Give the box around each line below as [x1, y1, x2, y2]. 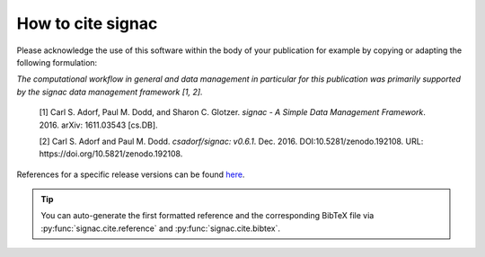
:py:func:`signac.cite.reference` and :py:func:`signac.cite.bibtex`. [40, 223, 281, 234]
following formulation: [16, 57, 98, 67]
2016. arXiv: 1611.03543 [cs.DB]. [39, 120, 158, 130]
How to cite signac [16, 13, 158, 33]
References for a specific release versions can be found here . [16, 169, 245, 180]
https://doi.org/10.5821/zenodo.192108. [39, 148, 183, 159]
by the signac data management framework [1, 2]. [16, 86, 203, 97]
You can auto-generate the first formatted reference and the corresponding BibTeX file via [40, 210, 375, 221]
